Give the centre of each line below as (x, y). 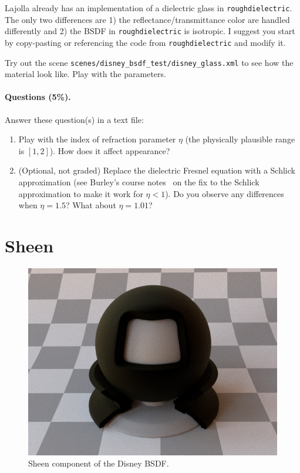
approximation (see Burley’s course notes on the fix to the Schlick (139, 181)
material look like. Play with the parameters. (85, 74)
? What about (91, 205)
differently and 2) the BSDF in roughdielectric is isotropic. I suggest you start (150, 31)
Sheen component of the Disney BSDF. (99, 463)
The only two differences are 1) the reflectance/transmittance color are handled (147, 19)
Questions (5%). (38, 97)
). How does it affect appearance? (110, 150)
